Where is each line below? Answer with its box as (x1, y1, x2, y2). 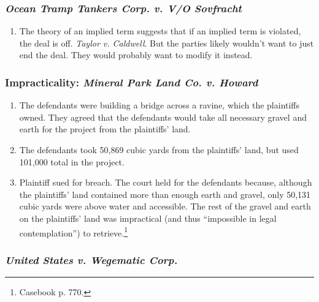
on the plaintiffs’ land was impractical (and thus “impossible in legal (19, 211, 277, 224)
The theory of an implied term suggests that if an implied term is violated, (19, 25, 301, 37)
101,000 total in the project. (19, 155, 125, 168)
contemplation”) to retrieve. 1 (19, 224, 128, 239)
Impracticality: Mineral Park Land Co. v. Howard (5, 74, 258, 89)
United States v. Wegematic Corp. (5, 252, 178, 267)
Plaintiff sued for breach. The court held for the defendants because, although (19, 176, 312, 189)
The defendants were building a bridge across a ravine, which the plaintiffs (19, 99, 300, 111)
